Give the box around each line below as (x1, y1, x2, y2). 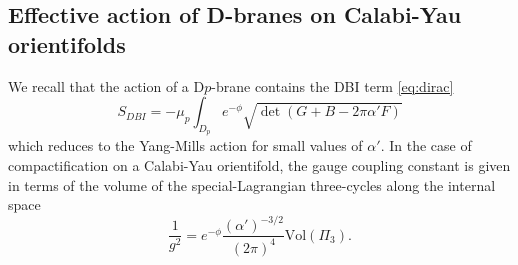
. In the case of (380, 135, 472, 156)
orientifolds (8, 28, 126, 59)
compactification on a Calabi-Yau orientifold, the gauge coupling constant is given (8, 154, 511, 175)
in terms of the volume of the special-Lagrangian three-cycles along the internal (8, 174, 496, 195)
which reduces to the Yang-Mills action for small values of (8, 135, 363, 156)
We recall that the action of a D (8, 75, 205, 96)
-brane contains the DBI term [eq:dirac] (211, 75, 454, 96)
